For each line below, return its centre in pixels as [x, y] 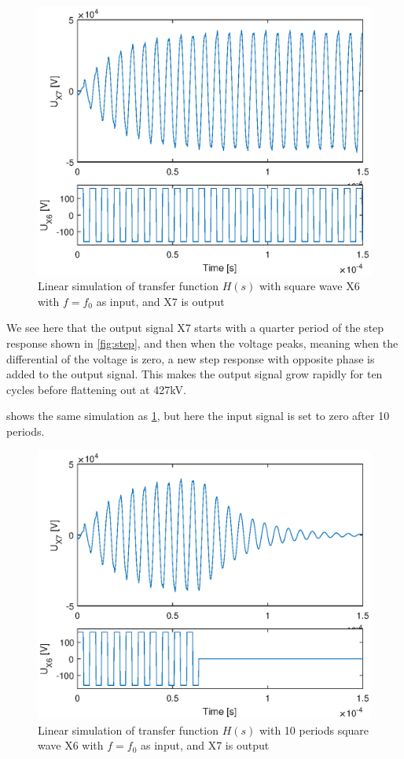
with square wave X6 [309, 286]
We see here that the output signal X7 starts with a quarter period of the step [195, 328]
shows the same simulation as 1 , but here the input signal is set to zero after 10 [198, 416]
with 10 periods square [314, 730]
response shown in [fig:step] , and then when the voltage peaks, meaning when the [202, 343]
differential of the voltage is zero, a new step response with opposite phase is [191, 358]
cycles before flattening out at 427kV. [96, 389]
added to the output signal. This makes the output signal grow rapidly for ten [195, 374]
